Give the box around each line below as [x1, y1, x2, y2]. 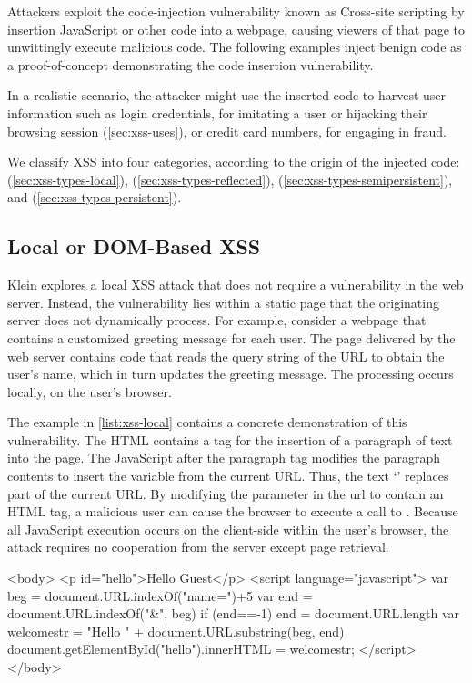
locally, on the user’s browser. [7, 382, 172, 401]
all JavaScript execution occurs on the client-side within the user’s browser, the [7, 519, 449, 538]
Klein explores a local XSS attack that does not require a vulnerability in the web [7, 275, 464, 294]
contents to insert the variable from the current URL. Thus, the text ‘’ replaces [7, 466, 449, 485]
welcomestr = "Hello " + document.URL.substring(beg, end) [7, 621, 345, 640]
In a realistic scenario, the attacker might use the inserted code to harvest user [7, 86, 447, 105]
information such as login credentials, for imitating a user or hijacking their [7, 103, 427, 122]
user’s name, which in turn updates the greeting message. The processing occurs [7, 364, 454, 383]
